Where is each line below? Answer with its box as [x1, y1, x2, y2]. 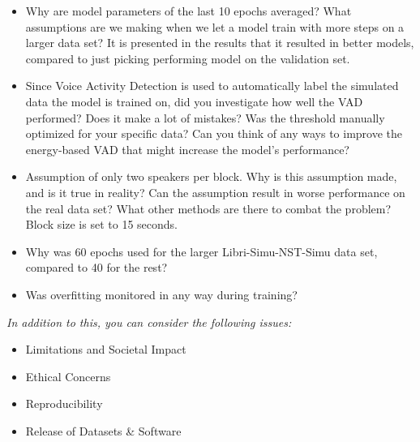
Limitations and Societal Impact [25, 341, 186, 358]
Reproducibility [25, 395, 103, 412]
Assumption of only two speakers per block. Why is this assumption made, [25, 168, 397, 185]
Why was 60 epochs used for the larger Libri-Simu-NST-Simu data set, [25, 242, 378, 260]
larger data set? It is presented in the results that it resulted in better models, [25, 34, 414, 51]
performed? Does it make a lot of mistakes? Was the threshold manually [25, 109, 385, 126]
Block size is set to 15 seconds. [25, 216, 178, 233]
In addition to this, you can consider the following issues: [6, 313, 292, 330]
